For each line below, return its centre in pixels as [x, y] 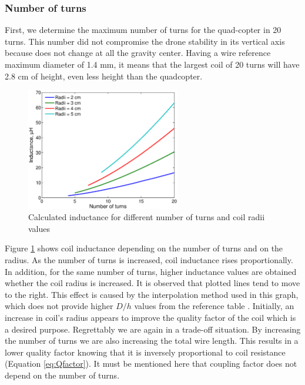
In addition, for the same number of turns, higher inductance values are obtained [151, 271]
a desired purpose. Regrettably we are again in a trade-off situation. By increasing [153, 329]
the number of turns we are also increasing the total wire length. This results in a [152, 341]
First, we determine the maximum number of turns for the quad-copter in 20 [143, 30]
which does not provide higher [59, 306]
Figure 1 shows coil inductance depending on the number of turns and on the [144, 248]
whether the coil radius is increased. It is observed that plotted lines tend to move [152, 283]
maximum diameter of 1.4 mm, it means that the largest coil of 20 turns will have [152, 64]
